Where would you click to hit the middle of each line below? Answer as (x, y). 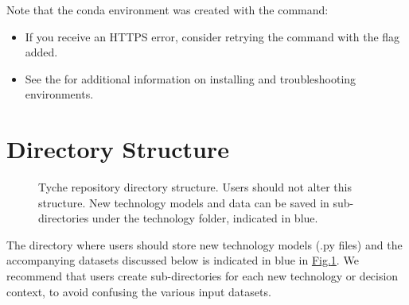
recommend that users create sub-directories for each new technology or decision (203, 276)
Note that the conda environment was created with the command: (167, 10)
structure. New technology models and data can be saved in (184, 202)
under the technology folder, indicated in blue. (205, 218)
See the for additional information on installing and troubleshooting (191, 78)
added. (41, 52)
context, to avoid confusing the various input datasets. (139, 291)
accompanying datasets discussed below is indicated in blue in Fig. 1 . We (183, 260)
